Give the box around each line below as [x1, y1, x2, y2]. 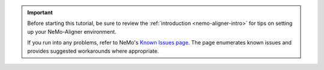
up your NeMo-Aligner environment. [27, 28, 117, 35]
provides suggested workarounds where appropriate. [27, 47, 159, 55]
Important [27, 9, 53, 16]
